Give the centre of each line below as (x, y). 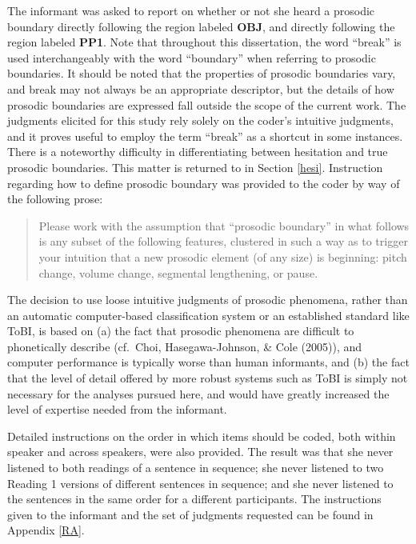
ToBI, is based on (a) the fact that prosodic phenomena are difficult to (181, 331)
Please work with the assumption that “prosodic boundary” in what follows (224, 225)
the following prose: (55, 199)
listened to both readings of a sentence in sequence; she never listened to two (196, 468)
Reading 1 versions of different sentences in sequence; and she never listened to (200, 483)
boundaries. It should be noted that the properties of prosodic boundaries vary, (202, 73)
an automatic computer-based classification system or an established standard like (208, 315)
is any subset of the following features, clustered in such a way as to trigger (223, 241)
